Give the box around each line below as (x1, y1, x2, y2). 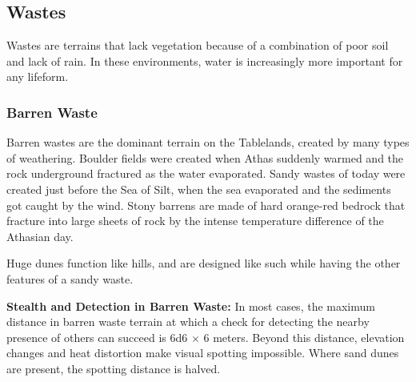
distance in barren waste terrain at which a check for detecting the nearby (6, 313, 370, 330)
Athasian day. (6, 227, 74, 244)
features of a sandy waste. (6, 270, 134, 287)
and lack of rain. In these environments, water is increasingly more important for (6, 52, 403, 69)
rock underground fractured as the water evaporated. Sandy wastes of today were (6, 165, 406, 182)
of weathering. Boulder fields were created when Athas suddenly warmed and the (6, 149, 404, 166)
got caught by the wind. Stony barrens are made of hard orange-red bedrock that (6, 196, 406, 213)
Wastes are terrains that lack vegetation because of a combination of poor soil (6, 37, 389, 54)
